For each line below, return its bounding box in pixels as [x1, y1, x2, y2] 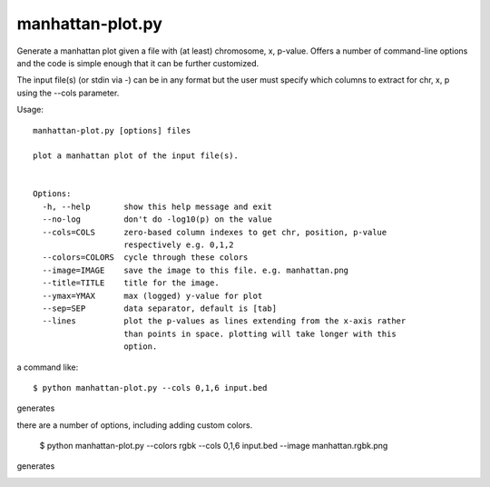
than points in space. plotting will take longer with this [123, 328, 397, 339]
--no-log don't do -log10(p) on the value [42, 214, 272, 224]
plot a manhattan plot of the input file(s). [33, 151, 240, 161]
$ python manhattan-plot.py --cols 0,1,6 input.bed [33, 383, 268, 393]
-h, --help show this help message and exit [42, 201, 272, 212]
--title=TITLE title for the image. [42, 278, 220, 288]
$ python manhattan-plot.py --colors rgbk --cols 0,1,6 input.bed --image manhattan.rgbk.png [39, 441, 388, 452]
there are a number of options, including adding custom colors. [16, 419, 253, 431]
